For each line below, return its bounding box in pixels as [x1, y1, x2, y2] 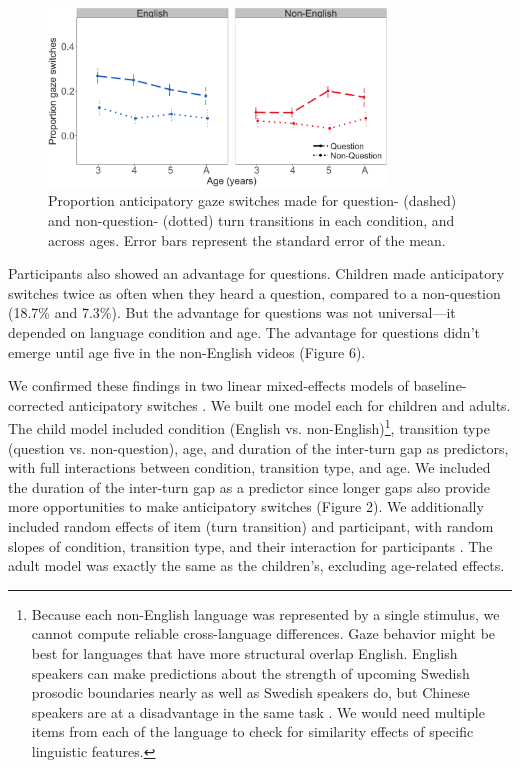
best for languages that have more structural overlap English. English [31, 642, 458, 663]
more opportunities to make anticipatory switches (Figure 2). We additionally [8, 496, 484, 517]
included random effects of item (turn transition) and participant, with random [8, 516, 494, 537]
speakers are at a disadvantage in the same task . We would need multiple [31, 701, 485, 722]
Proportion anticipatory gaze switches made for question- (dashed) [48, 190, 457, 211]
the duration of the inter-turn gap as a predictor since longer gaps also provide [8, 476, 491, 497]
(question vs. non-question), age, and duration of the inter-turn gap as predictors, [8, 437, 509, 458]
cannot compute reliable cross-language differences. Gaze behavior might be [31, 623, 496, 644]
